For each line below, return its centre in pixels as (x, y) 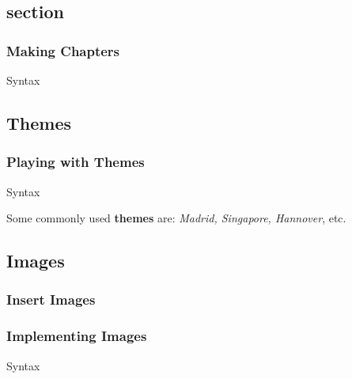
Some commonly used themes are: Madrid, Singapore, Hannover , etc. (176, 218)
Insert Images (51, 299)
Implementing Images (77, 336)
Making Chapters (63, 50)
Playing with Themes (76, 162)
